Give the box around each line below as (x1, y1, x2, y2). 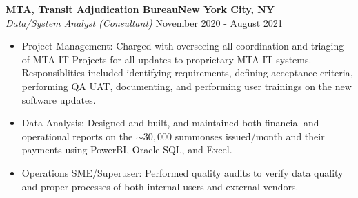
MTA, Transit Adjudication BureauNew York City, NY (6, 2, 275, 16)
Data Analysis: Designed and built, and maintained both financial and (21, 115, 319, 130)
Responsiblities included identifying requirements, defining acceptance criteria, (21, 65, 353, 80)
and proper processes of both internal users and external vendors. (21, 179, 299, 193)
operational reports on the (21, 129, 133, 143)
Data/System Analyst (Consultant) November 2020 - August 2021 (6, 15, 283, 30)
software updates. (21, 92, 96, 107)
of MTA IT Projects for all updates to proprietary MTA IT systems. (21, 52, 312, 66)
